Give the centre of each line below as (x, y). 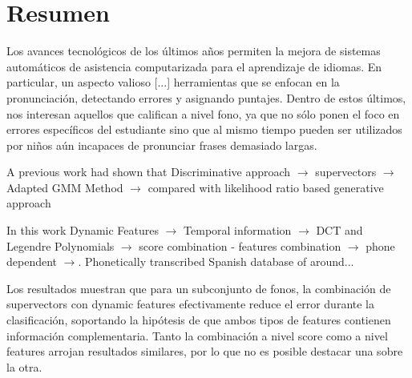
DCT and (339, 230)
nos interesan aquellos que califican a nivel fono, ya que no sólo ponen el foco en (203, 113)
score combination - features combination (240, 245)
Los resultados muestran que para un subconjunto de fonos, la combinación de (199, 288)
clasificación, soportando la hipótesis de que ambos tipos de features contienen (199, 320)
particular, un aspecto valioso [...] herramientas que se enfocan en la (173, 82)
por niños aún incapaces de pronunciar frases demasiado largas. (162, 145)
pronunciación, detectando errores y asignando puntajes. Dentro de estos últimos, (206, 97)
